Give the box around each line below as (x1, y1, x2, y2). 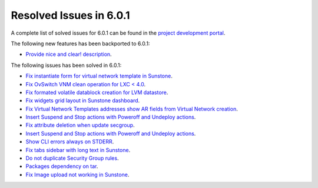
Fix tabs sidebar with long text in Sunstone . (25, 146, 131, 153)
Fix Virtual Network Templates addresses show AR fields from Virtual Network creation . (25, 105, 238, 112)
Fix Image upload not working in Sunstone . (25, 171, 130, 178)
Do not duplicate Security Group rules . (25, 155, 119, 162)
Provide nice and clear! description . (25, 51, 112, 58)
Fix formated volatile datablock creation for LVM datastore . (25, 89, 168, 96)
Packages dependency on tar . (25, 163, 98, 170)
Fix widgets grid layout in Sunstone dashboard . (25, 97, 140, 104)
